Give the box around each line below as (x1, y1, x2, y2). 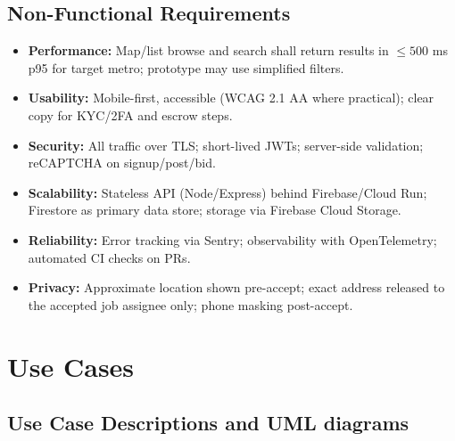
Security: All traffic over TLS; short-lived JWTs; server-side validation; (28, 135, 424, 154)
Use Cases (7, 347, 135, 384)
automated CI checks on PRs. (28, 248, 191, 266)
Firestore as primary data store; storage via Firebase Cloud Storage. (28, 200, 401, 219)
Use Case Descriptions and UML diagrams (7, 409, 409, 437)
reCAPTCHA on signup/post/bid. (28, 153, 216, 172)
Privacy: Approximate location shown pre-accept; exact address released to (28, 278, 445, 297)
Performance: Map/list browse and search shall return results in (28, 41, 389, 60)
